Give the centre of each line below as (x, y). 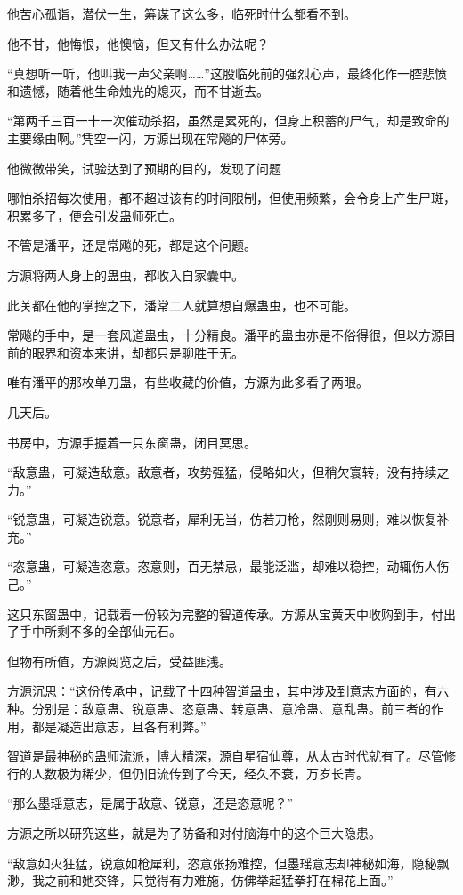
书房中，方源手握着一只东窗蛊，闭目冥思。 (132, 442)
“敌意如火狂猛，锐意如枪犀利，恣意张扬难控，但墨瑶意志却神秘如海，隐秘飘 (228, 863)
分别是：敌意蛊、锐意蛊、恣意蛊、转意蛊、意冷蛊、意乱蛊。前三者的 (231, 709)
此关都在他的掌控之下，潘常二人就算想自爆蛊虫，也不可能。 (182, 305)
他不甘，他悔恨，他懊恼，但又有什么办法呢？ (138, 43)
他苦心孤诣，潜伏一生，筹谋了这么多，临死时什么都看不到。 (182, 13)
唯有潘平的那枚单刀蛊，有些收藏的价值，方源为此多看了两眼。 (188, 382)
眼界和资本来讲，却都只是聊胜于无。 (138, 352)
